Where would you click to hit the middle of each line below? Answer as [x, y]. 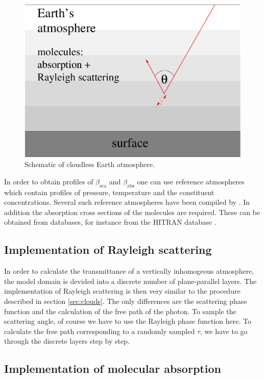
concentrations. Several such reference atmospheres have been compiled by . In [127, 202]
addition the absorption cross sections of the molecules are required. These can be [132, 212]
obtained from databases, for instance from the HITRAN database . [110, 222]
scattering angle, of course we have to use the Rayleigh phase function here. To [128, 321]
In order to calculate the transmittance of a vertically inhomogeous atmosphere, [129, 271]
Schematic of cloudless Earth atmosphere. [90, 164]
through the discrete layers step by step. [67, 341]
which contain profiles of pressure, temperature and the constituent [109, 192]
